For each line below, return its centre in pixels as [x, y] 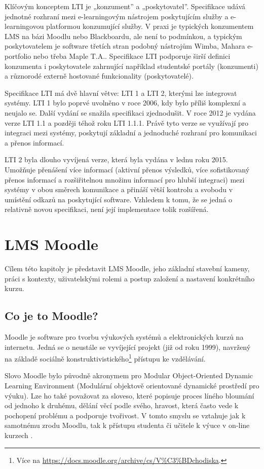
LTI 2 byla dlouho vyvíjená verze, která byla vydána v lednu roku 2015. [116, 159]
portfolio [18, 56]
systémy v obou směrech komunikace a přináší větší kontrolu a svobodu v [119, 189]
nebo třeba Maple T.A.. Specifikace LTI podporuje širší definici [132, 56]
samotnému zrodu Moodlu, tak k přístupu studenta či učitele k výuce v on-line [127, 425]
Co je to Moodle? [51, 316]
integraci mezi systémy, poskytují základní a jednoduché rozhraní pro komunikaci [131, 133]
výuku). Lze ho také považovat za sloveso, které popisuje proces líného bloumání [129, 395]
